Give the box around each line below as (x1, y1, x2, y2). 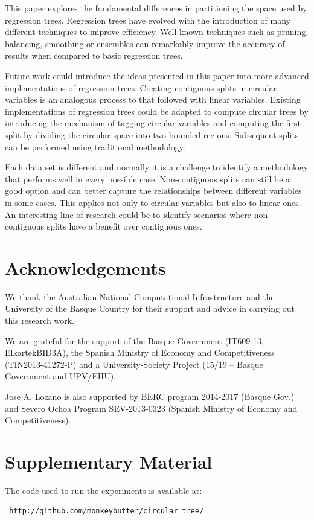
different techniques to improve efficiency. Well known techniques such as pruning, (5, 25, 309, 38)
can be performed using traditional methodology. (5, 140, 185, 153)
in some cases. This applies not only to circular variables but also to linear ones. (5, 196, 301, 208)
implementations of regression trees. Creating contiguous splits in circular (5, 81, 277, 94)
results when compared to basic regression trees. (5, 49, 183, 62)
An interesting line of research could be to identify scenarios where (5, 208, 252, 220)
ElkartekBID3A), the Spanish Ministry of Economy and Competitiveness (5, 346, 275, 359)
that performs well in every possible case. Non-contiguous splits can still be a (5, 172, 290, 185)
